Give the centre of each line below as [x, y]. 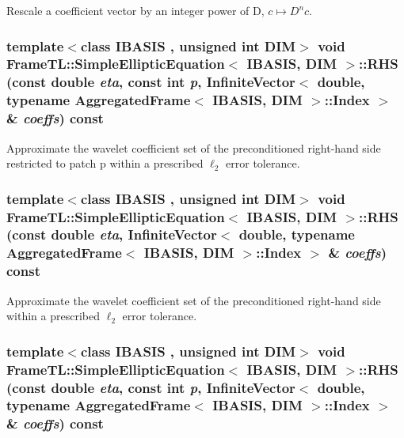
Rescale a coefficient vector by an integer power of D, [135, 10]
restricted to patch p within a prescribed [105, 163]
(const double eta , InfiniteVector [112, 234]
